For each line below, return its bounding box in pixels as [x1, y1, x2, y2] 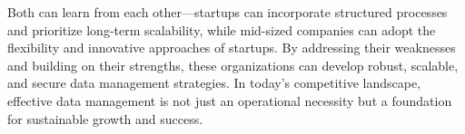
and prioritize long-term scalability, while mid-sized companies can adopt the [7, 20, 436, 39]
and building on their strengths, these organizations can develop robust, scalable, [7, 55, 459, 74]
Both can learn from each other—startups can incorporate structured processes [7, 3, 448, 21]
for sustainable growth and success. [7, 109, 203, 128]
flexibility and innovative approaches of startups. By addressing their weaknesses [7, 38, 456, 57]
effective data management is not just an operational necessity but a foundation [7, 91, 452, 110]
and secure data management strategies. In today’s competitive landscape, [7, 73, 421, 92]
